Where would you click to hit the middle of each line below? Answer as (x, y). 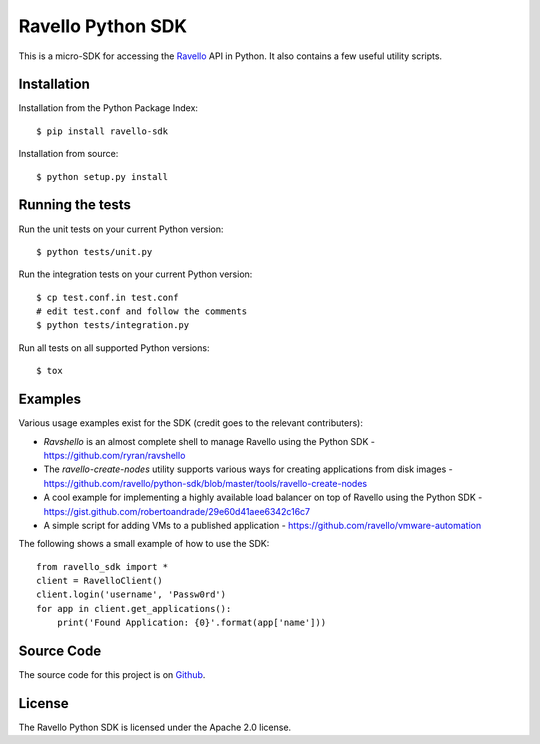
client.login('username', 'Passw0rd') (131, 594)
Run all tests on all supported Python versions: (114, 347)
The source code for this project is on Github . (112, 675)
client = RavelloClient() (100, 581)
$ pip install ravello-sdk (102, 131)
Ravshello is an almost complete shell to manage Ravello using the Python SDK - (209, 441)
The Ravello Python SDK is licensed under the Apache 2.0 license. (155, 727)
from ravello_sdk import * (102, 566)
